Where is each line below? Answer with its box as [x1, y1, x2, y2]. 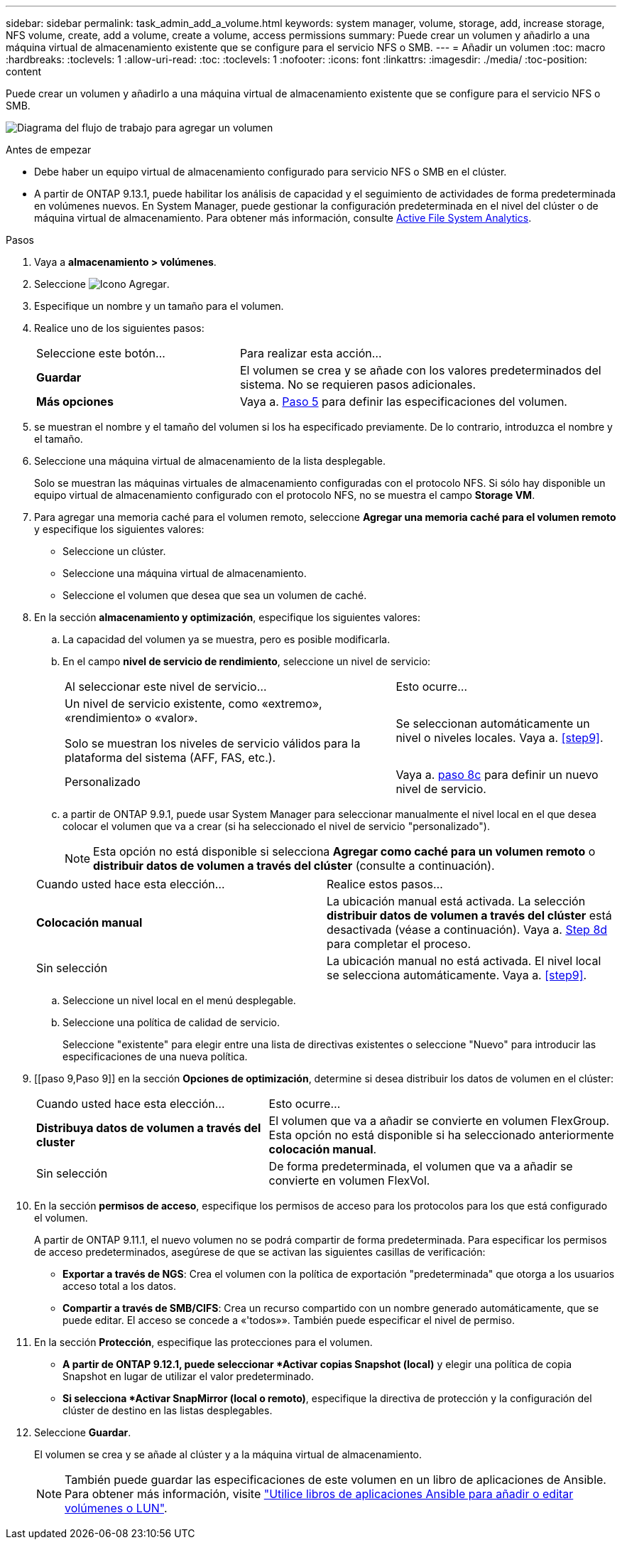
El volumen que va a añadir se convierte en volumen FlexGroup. [268, 1114, 610, 1128]
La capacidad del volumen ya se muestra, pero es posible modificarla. [62, 633, 391, 645]
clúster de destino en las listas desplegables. [62, 1404, 273, 1416]
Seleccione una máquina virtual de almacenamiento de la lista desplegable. [34, 455, 386, 467]
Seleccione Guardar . [34, 1426, 131, 1438]
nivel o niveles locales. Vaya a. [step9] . [395, 731, 604, 745]
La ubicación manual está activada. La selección [327, 894, 586, 908]
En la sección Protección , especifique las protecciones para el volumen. [34, 1336, 373, 1348]
